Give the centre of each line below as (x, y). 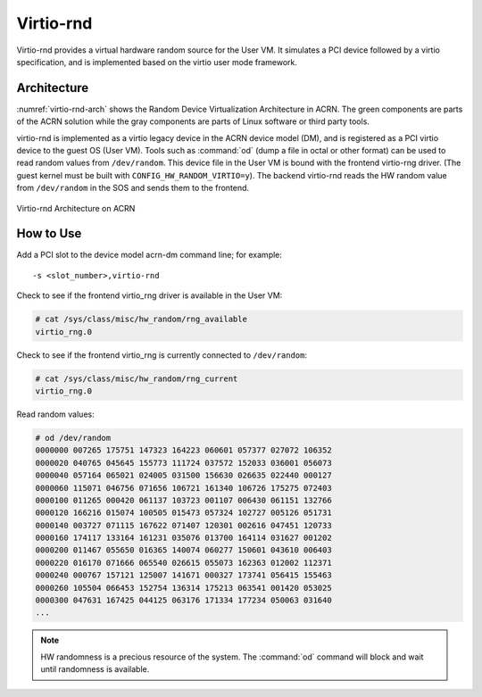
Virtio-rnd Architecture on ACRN (76, 208)
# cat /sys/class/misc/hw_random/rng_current (137, 378)
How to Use (49, 233)
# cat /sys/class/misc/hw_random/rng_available (141, 319)
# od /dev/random (73, 438)
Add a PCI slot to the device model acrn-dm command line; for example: (150, 255)
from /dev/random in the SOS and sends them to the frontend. (133, 188)
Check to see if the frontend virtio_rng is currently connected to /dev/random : (162, 355)
